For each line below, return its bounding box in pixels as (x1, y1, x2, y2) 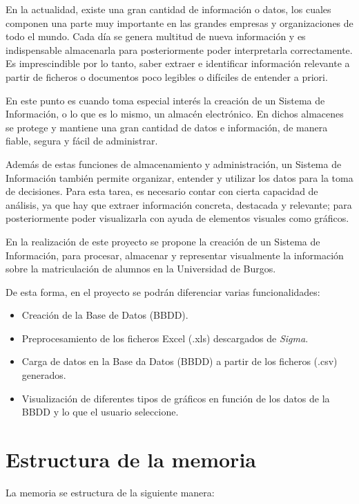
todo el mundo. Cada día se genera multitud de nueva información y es (6, 29, 306, 44)
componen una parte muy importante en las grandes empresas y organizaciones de (6, 15, 353, 30)
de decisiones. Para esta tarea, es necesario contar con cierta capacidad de (6, 184, 318, 198)
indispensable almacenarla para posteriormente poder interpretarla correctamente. (6, 42, 353, 57)
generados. (21, 368, 66, 382)
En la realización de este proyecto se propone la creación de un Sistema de (6, 234, 320, 248)
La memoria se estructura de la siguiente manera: (6, 485, 215, 499)
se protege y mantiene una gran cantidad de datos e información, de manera (6, 120, 328, 134)
